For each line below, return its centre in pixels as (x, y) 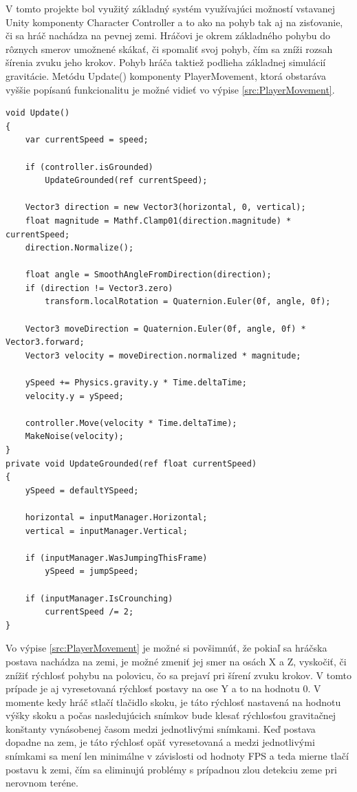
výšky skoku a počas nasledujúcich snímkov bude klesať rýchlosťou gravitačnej (171, 715)
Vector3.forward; (45, 342)
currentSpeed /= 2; (89, 612)
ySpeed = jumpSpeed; (92, 571)
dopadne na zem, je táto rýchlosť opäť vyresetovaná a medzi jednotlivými (160, 742)
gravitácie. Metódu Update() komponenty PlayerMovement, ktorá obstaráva (166, 75)
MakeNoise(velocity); (74, 437)
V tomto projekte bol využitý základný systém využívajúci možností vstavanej (171, 8)
